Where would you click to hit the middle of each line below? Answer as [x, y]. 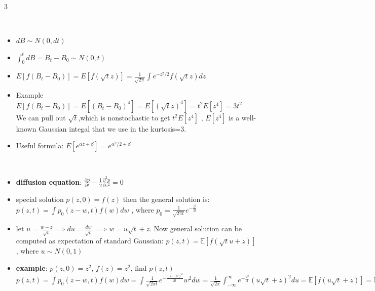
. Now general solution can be [196, 228]
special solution [40, 199]
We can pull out [41, 117]
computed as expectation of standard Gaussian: [90, 241]
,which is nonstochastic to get [124, 117]
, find [139, 267]
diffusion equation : [49, 181]
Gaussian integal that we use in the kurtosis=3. [113, 128]
